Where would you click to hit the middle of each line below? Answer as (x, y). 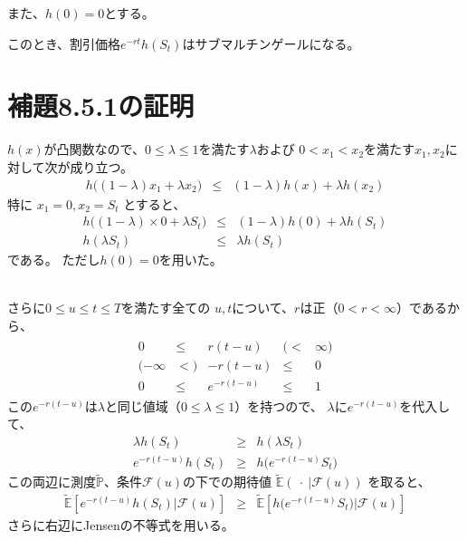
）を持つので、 (279, 405)
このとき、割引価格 (64, 43)
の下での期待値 (228, 482)
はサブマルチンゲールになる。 (271, 43)
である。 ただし (54, 260)
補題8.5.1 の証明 (101, 106)
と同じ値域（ (143, 405)
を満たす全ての (166, 308)
